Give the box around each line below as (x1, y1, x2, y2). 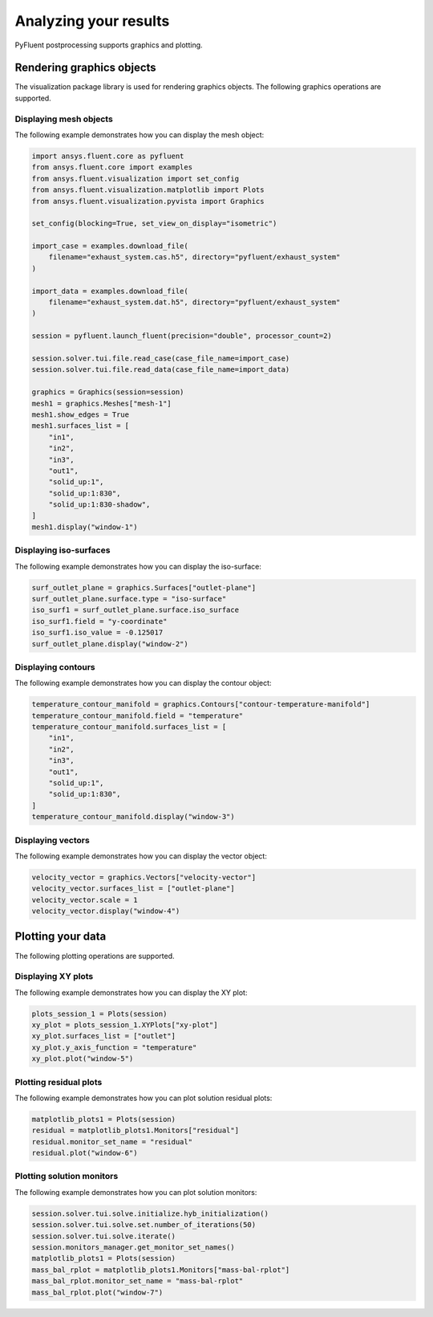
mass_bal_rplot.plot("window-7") (31, 1287, 164, 1297)
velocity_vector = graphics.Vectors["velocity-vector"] (31, 872, 257, 882)
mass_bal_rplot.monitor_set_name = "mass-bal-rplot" (31, 1277, 244, 1286)
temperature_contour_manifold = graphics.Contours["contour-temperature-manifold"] (31, 699, 370, 709)
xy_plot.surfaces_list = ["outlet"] (31, 1032, 176, 1041)
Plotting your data (14, 930, 107, 944)
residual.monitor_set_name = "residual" (31, 1137, 192, 1146)
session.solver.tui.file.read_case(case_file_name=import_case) (31, 354, 290, 363)
